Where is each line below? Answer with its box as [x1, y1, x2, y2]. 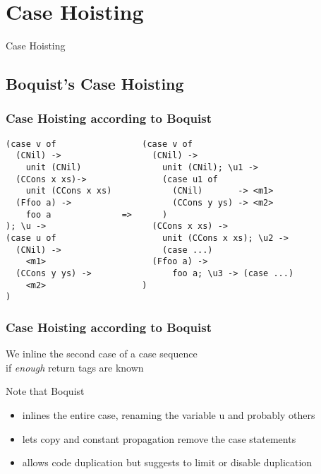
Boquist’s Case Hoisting [6, 73, 184, 95]
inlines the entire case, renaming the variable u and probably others [22, 407, 315, 422]
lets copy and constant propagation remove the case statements [22, 431, 296, 446]
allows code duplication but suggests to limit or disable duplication [22, 455, 313, 470]
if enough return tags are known [6, 360, 144, 374]
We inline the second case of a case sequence [6, 346, 198, 361]
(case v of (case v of [6, 138, 193, 149]
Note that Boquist [6, 384, 85, 398]
